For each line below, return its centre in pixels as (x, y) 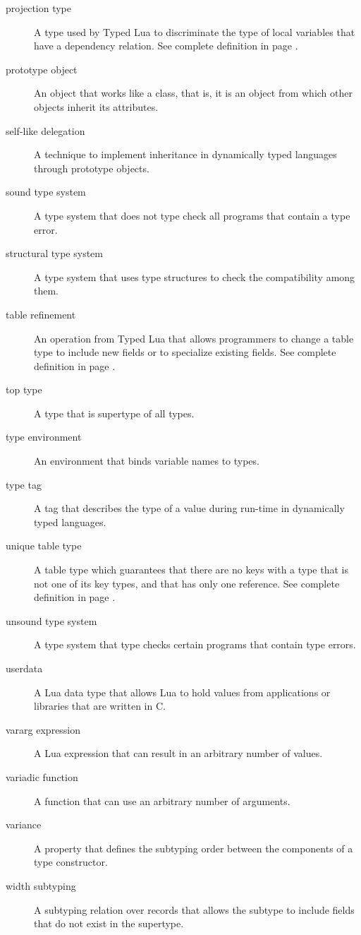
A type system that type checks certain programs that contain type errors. (195, 644)
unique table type (44, 546)
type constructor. (71, 862)
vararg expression (43, 729)
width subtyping (41, 885)
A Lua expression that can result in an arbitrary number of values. (178, 753)
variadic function (42, 776)
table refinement (41, 314)
